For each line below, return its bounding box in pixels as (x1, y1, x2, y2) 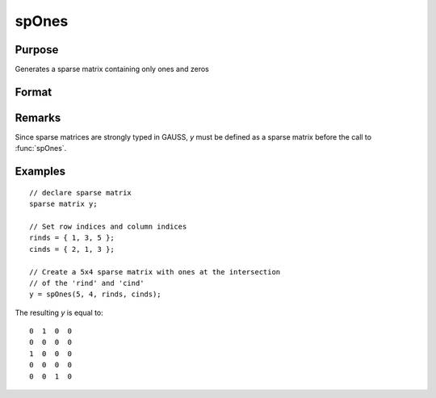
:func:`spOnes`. (15, 144, 67, 153)
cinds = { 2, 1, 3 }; (29, 245, 115, 253)
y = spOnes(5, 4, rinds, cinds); (29, 290, 161, 299)
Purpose (15, 43, 59, 57)
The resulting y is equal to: (15, 308, 104, 317)
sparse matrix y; (29, 199, 98, 209)
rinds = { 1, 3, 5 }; (29, 233, 115, 242)
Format (15, 85, 52, 98)
